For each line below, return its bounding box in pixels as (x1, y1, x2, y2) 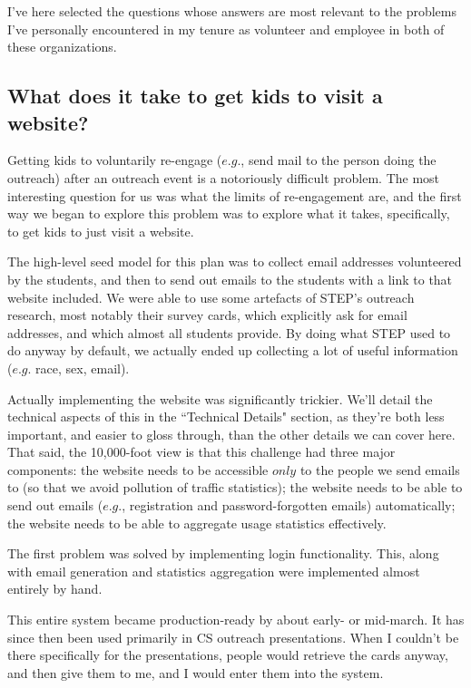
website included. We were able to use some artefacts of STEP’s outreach (7, 287, 415, 306)
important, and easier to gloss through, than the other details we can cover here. (7, 424, 456, 443)
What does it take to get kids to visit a (7, 82, 383, 110)
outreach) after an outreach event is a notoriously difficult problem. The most (7, 168, 440, 187)
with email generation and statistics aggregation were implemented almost (7, 561, 420, 580)
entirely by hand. (7, 579, 103, 598)
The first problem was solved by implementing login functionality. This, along (7, 544, 439, 563)
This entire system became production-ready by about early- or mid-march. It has (7, 610, 465, 629)
